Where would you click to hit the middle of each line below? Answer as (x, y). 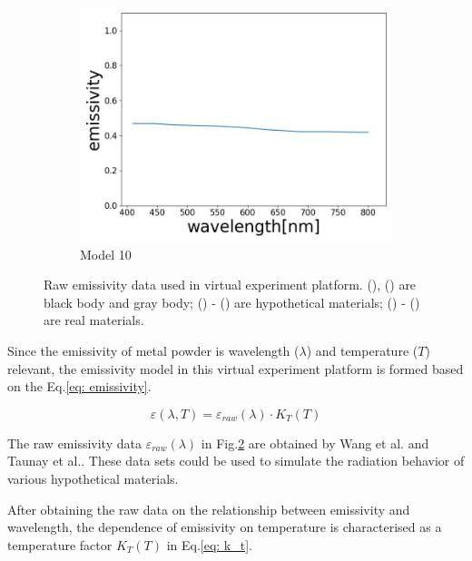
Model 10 (106, 254)
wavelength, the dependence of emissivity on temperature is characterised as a (225, 527)
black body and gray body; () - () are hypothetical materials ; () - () (232, 302)
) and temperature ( (362, 350)
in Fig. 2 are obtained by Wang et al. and (315, 443)
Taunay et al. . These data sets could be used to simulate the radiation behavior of (236, 461)
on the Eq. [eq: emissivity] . (79, 386)
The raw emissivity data (74, 443)
